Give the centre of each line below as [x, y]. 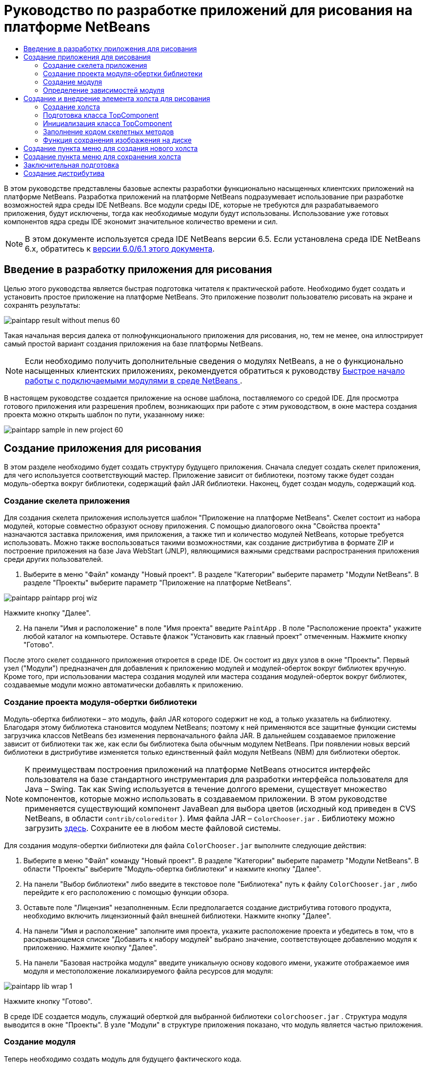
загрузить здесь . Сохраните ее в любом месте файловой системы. [153, 828]
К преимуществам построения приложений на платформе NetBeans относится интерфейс [198, 769]
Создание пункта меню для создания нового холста [111, 148]
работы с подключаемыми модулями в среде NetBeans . [134, 380]
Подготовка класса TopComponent [101, 115]
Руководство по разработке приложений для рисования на [208, 10]
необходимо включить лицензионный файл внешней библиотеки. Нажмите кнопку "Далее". [177, 916]
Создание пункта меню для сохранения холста [102, 156]
